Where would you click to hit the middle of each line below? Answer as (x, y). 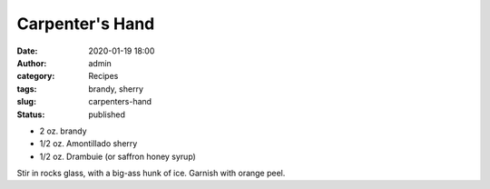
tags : (27, 89)
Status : (31, 114)
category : (36, 76)
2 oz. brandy (63, 131)
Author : (32, 63)
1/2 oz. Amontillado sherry (88, 144)
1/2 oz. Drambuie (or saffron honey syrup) (118, 156)
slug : (26, 102)
